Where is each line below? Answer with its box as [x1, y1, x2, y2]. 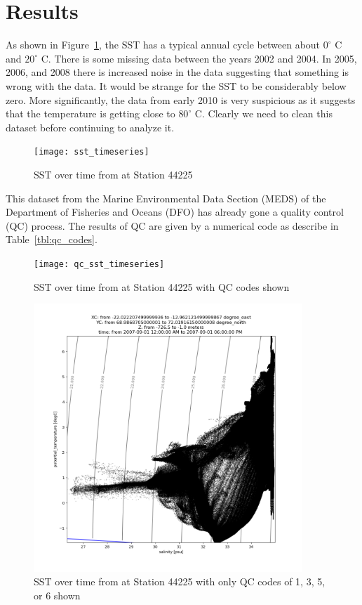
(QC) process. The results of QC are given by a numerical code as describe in [6, 218, 339, 233]
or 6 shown [34, 587, 81, 602]
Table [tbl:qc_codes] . [6, 232, 98, 247]
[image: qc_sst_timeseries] [34, 259, 165, 269]
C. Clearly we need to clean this [194, 106, 333, 121]
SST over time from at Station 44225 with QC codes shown [34, 279, 290, 294]
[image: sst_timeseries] [34, 147, 149, 157]
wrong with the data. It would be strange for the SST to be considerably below [6, 78, 347, 93]
